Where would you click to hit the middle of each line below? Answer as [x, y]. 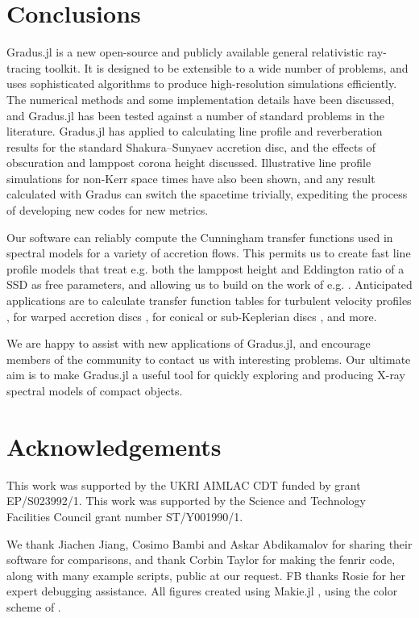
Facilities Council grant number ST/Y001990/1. [125, 516]
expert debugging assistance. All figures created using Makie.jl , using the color [202, 591]
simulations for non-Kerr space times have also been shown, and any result [191, 178]
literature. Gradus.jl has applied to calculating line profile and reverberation [195, 131]
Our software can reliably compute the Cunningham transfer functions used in [200, 237]
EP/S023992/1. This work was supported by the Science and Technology [186, 501]
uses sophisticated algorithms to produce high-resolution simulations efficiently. [202, 84]
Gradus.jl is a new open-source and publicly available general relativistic [185, 52]
